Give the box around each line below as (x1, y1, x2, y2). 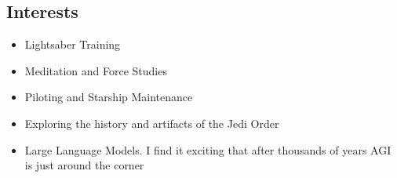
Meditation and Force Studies (24, 62, 167, 78)
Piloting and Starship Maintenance (24, 89, 193, 105)
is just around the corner (24, 157, 144, 173)
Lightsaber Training (24, 36, 121, 53)
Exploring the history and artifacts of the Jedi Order (24, 114, 279, 131)
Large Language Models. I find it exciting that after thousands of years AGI (24, 141, 392, 158)
